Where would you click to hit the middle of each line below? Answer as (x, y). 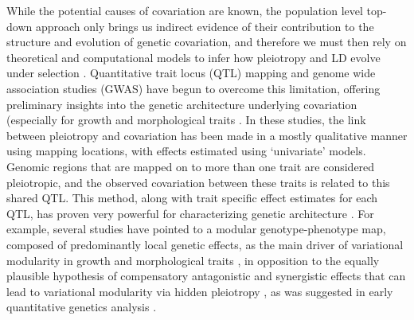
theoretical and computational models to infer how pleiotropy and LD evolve (193, 57)
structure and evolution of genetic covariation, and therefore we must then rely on (207, 42)
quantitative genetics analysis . (82, 307)
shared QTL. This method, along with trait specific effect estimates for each (192, 198)
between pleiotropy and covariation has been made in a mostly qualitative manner (207, 135)
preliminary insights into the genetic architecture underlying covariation (182, 104)
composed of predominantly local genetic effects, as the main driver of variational (205, 244)
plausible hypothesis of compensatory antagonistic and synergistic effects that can (206, 276)
